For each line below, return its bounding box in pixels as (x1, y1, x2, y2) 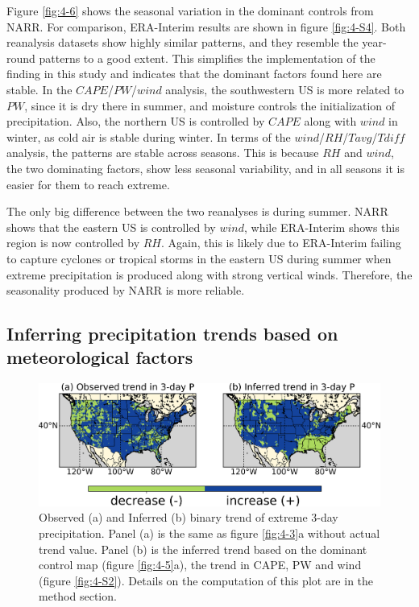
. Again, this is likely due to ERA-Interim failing (161, 234, 401, 251)
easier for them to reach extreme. (6, 175, 170, 192)
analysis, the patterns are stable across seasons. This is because (6, 144, 319, 161)
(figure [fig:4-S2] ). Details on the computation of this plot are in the (39, 572, 374, 588)
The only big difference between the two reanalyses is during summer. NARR (6, 203, 388, 220)
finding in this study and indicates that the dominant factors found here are (6, 65, 382, 82)
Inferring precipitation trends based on (6, 321, 338, 346)
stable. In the (6, 81, 73, 97)
